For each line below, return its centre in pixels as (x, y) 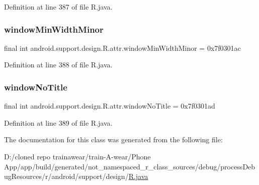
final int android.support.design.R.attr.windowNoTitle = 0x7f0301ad (110, 106)
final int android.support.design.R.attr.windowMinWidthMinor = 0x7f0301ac (122, 48)
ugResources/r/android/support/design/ (66, 176)
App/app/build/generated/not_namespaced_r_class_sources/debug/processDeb (130, 166)
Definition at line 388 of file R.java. (58, 65)
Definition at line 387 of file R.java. (58, 7)
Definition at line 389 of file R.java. (58, 122)
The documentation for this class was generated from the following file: (113, 140)
